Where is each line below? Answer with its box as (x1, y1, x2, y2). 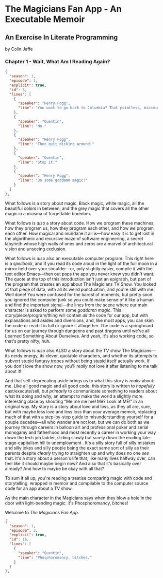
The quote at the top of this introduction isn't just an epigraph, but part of (5, 276, 151, 282)
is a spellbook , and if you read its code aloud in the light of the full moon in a (5, 261, 158, 266)
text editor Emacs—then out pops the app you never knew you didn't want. (5, 271, 155, 277)
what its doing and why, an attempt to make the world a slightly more (5, 393, 143, 399)
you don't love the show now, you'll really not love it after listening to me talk (5, 363, 158, 369)
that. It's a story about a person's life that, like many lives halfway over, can (5, 455, 156, 461)
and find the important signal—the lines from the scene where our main (5, 302, 148, 308)
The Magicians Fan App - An (5, 3, 122, 15)
